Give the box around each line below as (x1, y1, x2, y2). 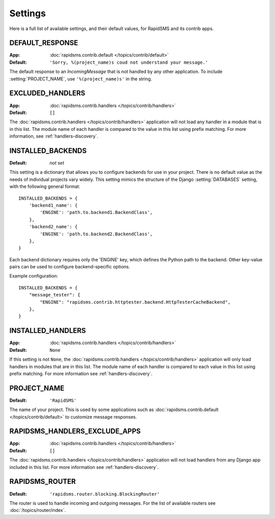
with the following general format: (9, 183, 80, 189)
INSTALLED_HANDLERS (9, 326, 86, 335)
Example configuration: (9, 273, 59, 279)
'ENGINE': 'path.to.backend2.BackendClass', (40, 231, 153, 237)
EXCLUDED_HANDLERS (9, 89, 86, 98)
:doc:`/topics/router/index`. (9, 507, 66, 513)
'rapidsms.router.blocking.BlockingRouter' (49, 491, 160, 497)
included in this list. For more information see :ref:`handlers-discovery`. (9, 464, 159, 470)
